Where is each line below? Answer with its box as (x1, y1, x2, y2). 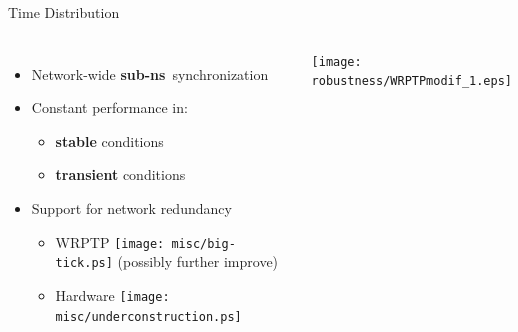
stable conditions (55, 130, 164, 151)
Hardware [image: (55, 284, 170, 305)
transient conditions (55, 164, 186, 185)
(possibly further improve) (117, 251, 279, 272)
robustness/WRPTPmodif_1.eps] (311, 74, 513, 89)
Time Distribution (8, 2, 120, 22)
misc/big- (171, 236, 236, 251)
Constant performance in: (31, 97, 188, 118)
